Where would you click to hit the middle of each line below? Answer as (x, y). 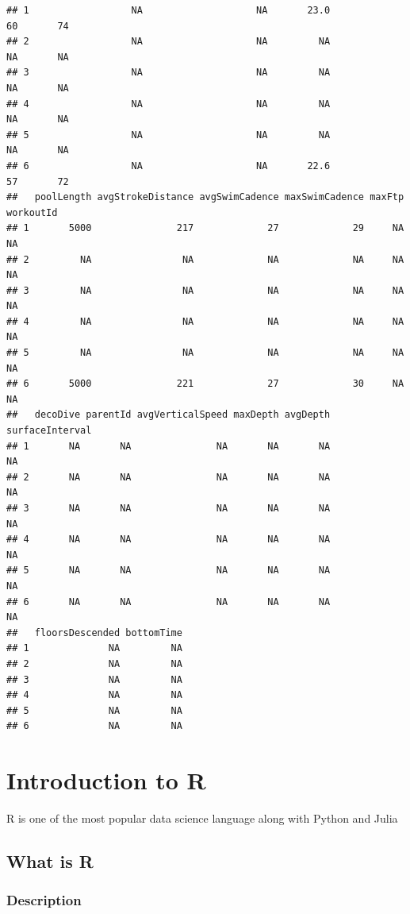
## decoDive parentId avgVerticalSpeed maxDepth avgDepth (169, 415)
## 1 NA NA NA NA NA (169, 446)
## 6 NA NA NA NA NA (169, 602)
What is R (50, 861)
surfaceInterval (49, 431)
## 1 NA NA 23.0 (169, 10)
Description (44, 900)
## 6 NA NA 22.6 (169, 166)
